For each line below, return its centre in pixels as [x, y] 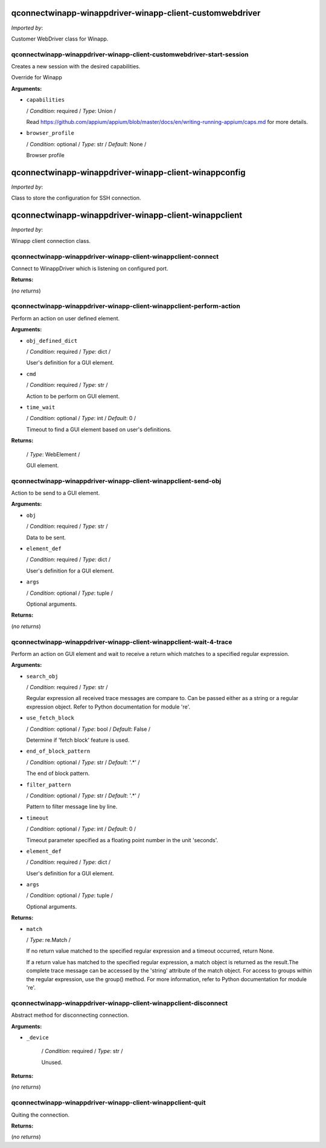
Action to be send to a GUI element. [56, 493]
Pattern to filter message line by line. [72, 806]
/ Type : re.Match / [49, 940]
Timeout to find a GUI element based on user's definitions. [99, 429]
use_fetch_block [50, 718]
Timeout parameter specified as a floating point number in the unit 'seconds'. [122, 840]
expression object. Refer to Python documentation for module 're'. [108, 707]
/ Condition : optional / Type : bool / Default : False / [88, 729]
